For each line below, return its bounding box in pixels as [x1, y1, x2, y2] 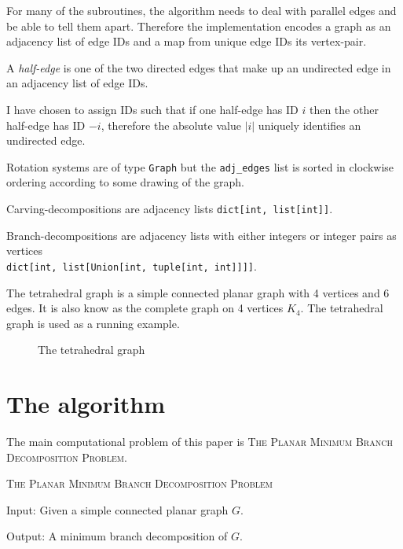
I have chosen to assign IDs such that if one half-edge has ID [6, 101, 299, 117]
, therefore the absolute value [101, 116, 241, 133]
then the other [309, 101, 379, 117]
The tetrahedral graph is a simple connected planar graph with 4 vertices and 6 [6, 284, 390, 300]
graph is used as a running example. [6, 315, 180, 331]
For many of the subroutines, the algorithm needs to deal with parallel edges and [6, 2, 397, 18]
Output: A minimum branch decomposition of [6, 528, 228, 544]
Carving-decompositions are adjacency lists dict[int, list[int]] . [6, 201, 333, 216]
